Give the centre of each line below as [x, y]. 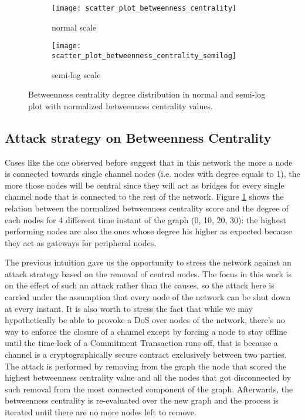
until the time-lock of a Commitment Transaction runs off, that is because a [141, 343]
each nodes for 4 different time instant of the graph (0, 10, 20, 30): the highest [145, 219]
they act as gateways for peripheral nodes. [81, 242]
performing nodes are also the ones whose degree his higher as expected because [148, 231]
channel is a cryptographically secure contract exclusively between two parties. [146, 355]
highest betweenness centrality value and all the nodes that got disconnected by [148, 377]
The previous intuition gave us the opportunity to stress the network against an [148, 262]
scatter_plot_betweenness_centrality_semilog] [144, 56]
